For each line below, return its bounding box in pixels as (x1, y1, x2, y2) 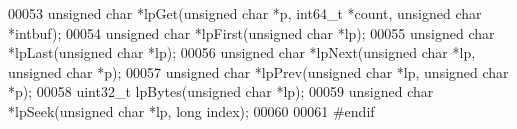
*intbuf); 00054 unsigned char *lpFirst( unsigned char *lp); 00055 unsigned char (8, 22, 495, 43)
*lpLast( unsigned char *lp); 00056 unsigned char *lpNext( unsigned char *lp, (8, 42, 476, 63)
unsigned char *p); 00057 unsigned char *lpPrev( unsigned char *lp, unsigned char (8, 61, 509, 82)
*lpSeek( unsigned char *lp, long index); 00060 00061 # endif (8, 100, 375, 121)
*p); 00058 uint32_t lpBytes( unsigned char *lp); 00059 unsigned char (8, 81, 434, 102)
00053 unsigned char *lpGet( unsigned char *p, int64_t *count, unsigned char (8, 3, 482, 23)
